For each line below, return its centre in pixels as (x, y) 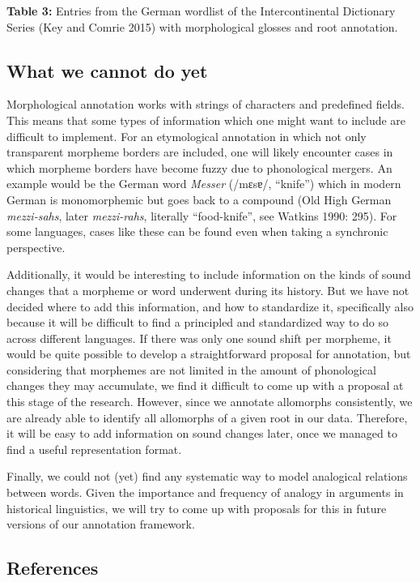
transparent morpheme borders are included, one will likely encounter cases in (200, 152)
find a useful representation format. (94, 449)
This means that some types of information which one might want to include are (206, 120)
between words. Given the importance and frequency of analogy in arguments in (205, 492)
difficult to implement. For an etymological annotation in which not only (187, 136)
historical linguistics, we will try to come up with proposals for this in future (197, 508)
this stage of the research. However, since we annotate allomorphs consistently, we (210, 402)
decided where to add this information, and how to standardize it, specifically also (210, 306)
